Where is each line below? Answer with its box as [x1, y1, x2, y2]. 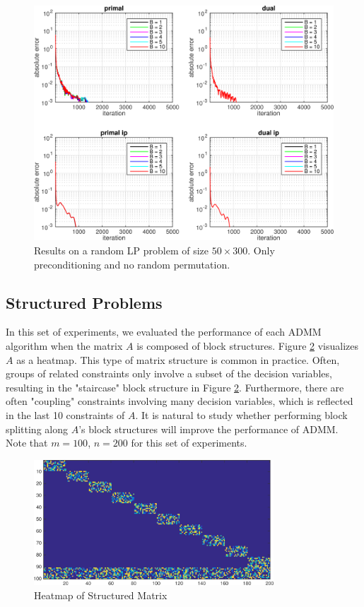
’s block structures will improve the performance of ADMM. [78, 421, 339, 436]
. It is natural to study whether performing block [135, 408, 348, 423]
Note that [6, 435, 48, 450]
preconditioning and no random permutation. [34, 257, 230, 271]
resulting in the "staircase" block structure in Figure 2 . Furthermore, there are [6, 379, 344, 394]
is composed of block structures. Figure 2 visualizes [136, 338, 359, 353]
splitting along [6, 421, 68, 436]
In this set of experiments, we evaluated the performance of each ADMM [6, 324, 322, 339]
